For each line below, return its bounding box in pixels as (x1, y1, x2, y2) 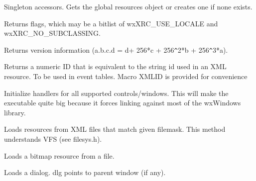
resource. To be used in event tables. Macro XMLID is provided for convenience (4, 71, 248, 82)
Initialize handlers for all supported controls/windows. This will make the (4, 88, 229, 98)
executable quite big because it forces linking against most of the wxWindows (4, 97, 241, 108)
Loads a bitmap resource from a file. (4, 150, 115, 161)
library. (4, 107, 26, 117)
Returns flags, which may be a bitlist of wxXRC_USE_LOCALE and (4, 18, 218, 28)
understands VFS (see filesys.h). (4, 134, 102, 144)
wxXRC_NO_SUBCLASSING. (4, 28, 101, 38)
